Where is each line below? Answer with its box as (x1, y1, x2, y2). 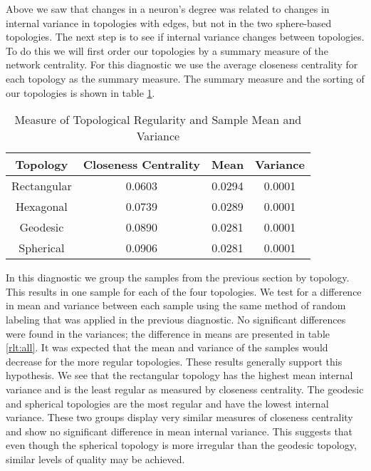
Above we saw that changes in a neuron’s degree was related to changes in (6, 1, 330, 16)
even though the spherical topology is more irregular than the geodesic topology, (6, 438, 357, 452)
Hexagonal (15, 198, 68, 215)
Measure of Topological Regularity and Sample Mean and (14, 111, 302, 128)
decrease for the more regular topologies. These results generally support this (6, 353, 343, 368)
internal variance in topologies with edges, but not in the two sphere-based (6, 15, 332, 30)
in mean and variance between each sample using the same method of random (6, 298, 346, 313)
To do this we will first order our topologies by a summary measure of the (6, 43, 328, 58)
